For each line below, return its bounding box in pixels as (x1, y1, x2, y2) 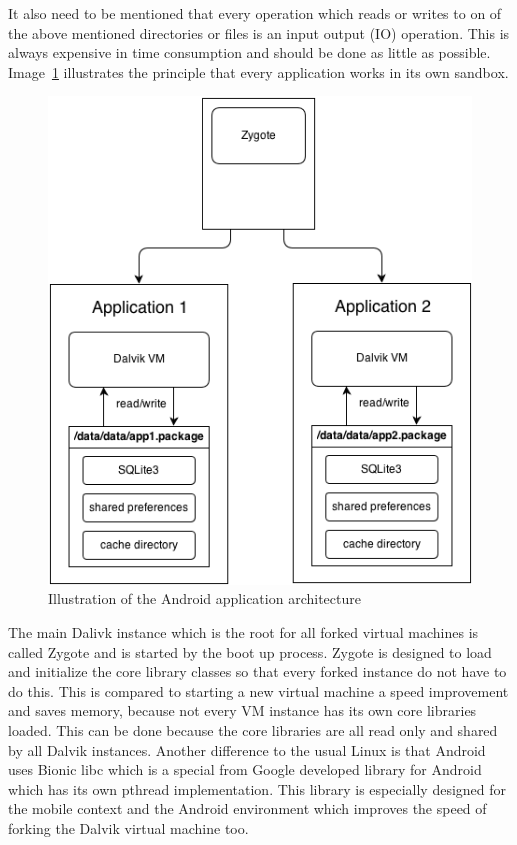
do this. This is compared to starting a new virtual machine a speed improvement (8, 680, 509, 701)
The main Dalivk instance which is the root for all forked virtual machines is (8, 622, 479, 642)
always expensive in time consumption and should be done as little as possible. (8, 42, 491, 63)
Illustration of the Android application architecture (48, 588, 361, 609)
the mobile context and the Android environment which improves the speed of (8, 798, 487, 819)
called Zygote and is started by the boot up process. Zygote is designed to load (8, 641, 492, 662)
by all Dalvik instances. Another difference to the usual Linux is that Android (8, 739, 486, 760)
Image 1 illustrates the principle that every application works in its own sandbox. (8, 61, 509, 82)
